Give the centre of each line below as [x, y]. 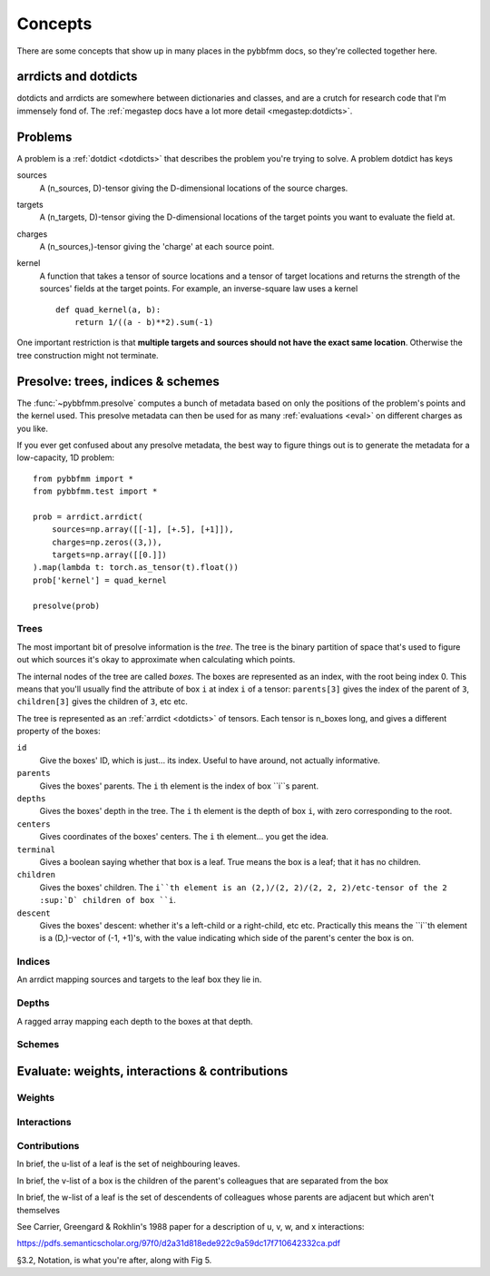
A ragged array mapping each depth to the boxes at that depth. [135, 1021]
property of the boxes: [59, 731]
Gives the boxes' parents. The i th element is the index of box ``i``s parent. [179, 786]
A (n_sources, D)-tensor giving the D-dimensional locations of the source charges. [194, 188]
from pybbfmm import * [83, 478]
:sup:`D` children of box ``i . [108, 900]
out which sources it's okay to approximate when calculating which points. [156, 660]
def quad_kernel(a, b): [108, 309]
